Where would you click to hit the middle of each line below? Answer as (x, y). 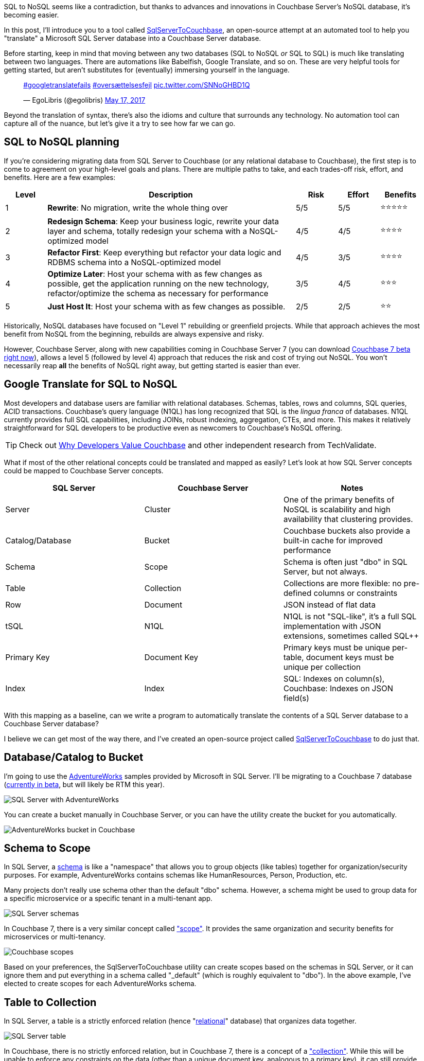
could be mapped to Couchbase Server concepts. (84, 470)
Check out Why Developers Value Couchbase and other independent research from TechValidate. (198, 445)
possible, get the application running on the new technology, (158, 283)
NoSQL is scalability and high (337, 509)
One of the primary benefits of (339, 499)
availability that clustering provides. (348, 519)
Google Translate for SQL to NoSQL (91, 384)
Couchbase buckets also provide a (347, 530)
